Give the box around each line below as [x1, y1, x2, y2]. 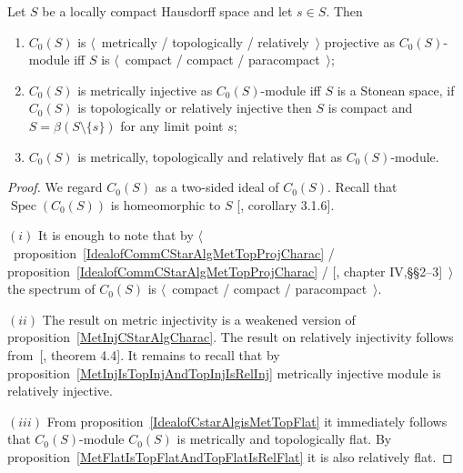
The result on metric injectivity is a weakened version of [42, 309, 356, 328]
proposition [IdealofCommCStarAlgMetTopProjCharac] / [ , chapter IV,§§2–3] [7, 261, 443, 280]
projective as [324, 32, 395, 51]
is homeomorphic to [110, 195, 221, 214]
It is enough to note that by [37, 226, 194, 245]
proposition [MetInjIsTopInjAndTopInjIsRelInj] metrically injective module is [7, 363, 441, 382]
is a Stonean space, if [337, 80, 455, 99]
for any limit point [120, 116, 224, 135]
